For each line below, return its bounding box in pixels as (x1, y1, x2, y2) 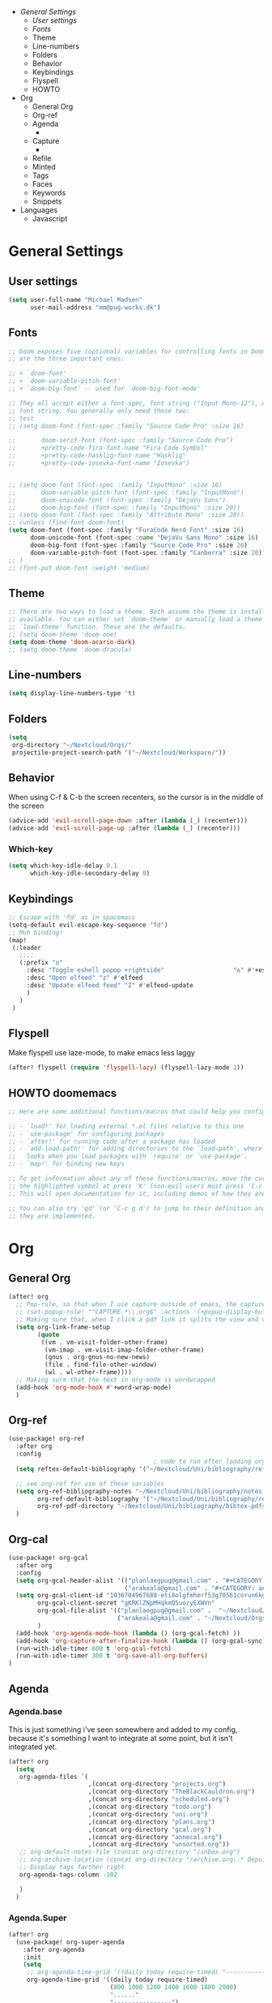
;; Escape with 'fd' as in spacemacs (8, 913, 136, 922)
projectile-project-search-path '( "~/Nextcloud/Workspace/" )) (11, 748, 227, 757)
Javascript (32, 214, 68, 223)
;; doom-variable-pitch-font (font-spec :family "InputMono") (8, 488, 244, 496)
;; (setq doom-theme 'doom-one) (8, 630, 117, 638)
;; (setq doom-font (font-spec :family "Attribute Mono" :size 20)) (8, 511, 244, 519)
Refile (32, 153, 52, 163)
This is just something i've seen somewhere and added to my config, (8, 1724, 238, 1734)
